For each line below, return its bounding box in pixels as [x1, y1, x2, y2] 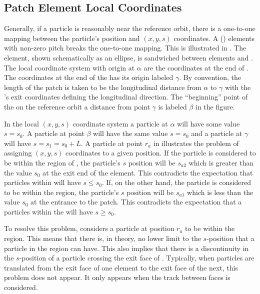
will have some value [177, 118, 240, 128]
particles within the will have [4, 206, 93, 216]
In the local [4, 118, 39, 128]
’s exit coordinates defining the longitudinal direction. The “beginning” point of [4, 91, 248, 102]
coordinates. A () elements [173, 32, 254, 43]
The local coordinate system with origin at [4, 62, 135, 72]
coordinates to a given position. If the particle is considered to [65, 147, 256, 158]
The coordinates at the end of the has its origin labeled [4, 72, 173, 82]
